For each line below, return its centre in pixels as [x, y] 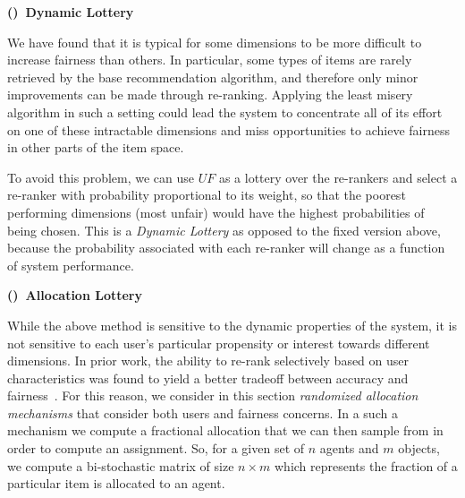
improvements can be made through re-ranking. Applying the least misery [210, 94]
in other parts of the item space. [96, 147]
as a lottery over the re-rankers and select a [338, 177]
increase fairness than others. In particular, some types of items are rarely [210, 60]
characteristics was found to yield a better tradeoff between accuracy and [208, 378]
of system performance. [71, 265]
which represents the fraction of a [366, 465]
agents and [349, 448]
